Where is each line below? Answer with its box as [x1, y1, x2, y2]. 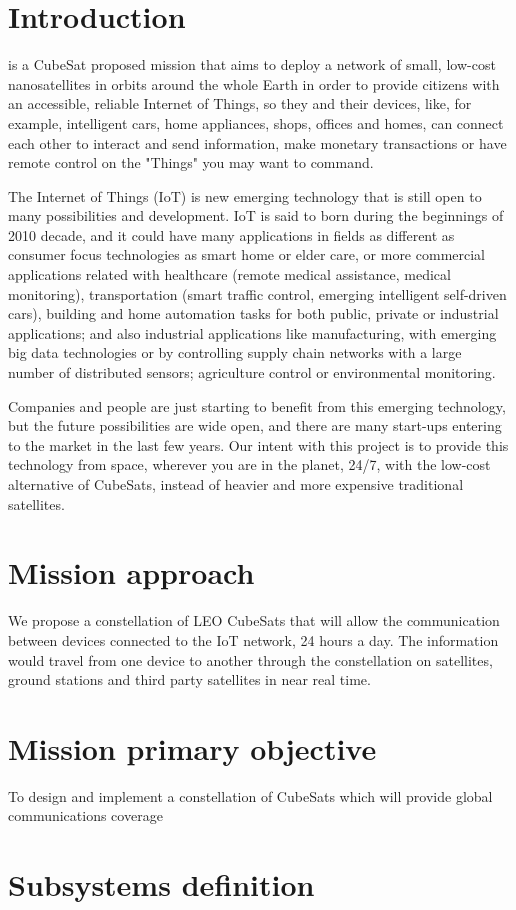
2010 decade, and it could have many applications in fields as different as [8, 224, 455, 245]
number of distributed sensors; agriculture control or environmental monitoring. [8, 362, 496, 383]
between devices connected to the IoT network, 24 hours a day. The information [8, 629, 499, 650]
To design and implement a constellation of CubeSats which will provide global [8, 785, 493, 806]
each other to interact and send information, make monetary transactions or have [8, 132, 507, 153]
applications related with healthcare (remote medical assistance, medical [8, 264, 451, 285]
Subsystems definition [8, 864, 315, 905]
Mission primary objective [8, 727, 377, 768]
